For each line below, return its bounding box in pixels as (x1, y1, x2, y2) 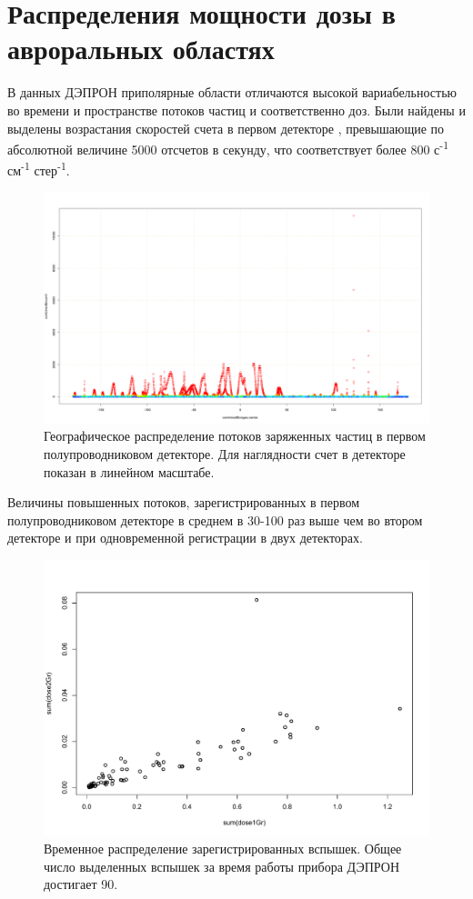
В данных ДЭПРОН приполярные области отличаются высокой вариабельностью (7, 83, 457, 102)
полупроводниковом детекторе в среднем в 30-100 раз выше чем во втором (7, 510, 423, 529)
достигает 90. (44, 874, 118, 894)
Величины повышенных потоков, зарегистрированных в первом (7, 493, 360, 512)
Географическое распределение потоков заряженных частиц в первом (44, 426, 426, 445)
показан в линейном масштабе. (44, 462, 215, 481)
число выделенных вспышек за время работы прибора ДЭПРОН (44, 856, 400, 875)
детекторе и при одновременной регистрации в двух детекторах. (7, 528, 363, 547)
